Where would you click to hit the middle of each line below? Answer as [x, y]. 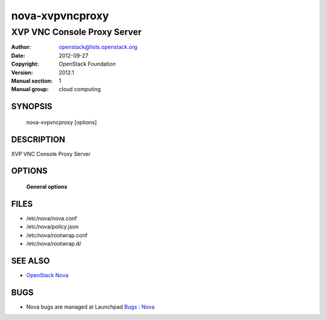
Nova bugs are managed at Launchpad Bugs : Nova [91, 307]
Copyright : [25, 64]
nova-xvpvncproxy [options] [62, 122]
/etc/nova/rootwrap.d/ [54, 243]
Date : [18, 55]
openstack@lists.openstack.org [98, 47]
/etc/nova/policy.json [52, 227]
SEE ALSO [30, 261]
